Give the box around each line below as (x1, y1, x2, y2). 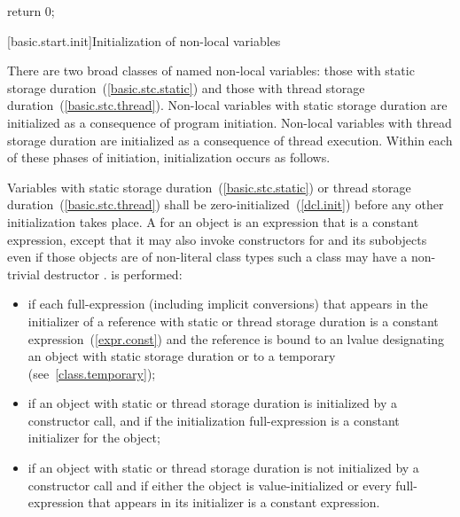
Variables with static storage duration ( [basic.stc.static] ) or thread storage (7, 177, 411, 196)
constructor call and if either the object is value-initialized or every (27, 475, 392, 494)
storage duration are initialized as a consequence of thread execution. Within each (7, 130, 453, 149)
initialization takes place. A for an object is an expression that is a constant (7, 212, 419, 231)
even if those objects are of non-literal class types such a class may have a (7, 247, 408, 266)
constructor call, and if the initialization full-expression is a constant (27, 411, 400, 429)
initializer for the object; (27, 428, 160, 447)
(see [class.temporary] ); (27, 364, 156, 382)
